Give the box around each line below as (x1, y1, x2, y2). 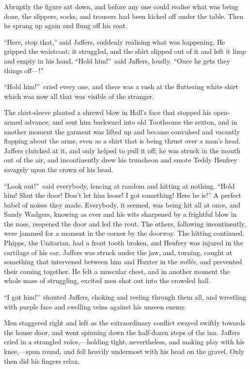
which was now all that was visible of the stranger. (4, 91, 154, 101)
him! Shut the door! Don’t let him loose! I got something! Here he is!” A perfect (4, 190, 241, 200)
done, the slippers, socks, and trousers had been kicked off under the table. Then (4, 11, 244, 21)
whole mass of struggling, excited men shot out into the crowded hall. (4, 275, 211, 286)
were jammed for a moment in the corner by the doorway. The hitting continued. (4, 228, 245, 238)
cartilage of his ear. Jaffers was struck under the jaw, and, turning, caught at (4, 247, 233, 257)
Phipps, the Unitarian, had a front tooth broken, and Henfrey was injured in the (4, 238, 243, 248)
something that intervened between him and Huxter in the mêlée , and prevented (4, 257, 242, 267)
